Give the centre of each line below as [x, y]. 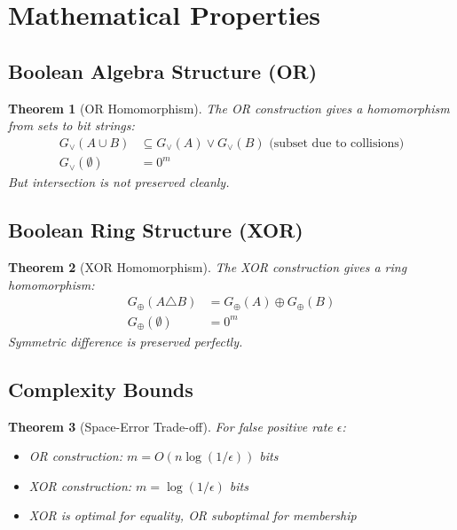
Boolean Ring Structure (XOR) [156, 230]
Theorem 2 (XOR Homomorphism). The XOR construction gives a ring [208, 267]
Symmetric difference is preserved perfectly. [126, 341]
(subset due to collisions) [337, 143]
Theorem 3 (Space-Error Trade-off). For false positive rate [170, 426]
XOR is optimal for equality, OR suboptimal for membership [193, 515]
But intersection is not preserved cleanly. [119, 182]
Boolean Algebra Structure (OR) [163, 70]
